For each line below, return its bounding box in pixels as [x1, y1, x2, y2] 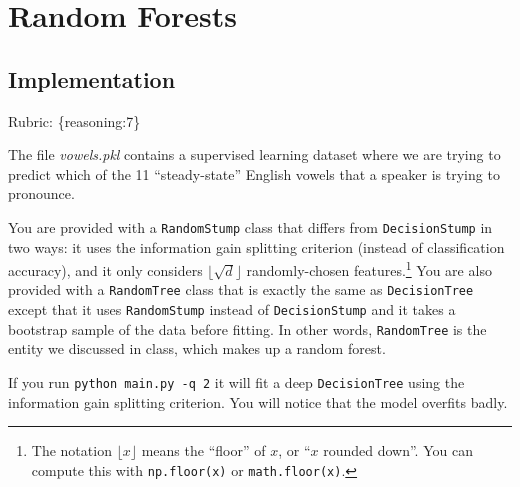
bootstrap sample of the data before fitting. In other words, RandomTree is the [8, 318, 487, 339]
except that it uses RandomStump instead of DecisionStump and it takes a [8, 299, 456, 320]
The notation [31, 440, 112, 461]
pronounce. [8, 183, 75, 204]
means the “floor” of [141, 440, 266, 461]
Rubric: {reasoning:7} [8, 110, 141, 131]
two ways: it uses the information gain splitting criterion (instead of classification [8, 236, 505, 257]
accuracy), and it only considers [8, 259, 203, 280]
